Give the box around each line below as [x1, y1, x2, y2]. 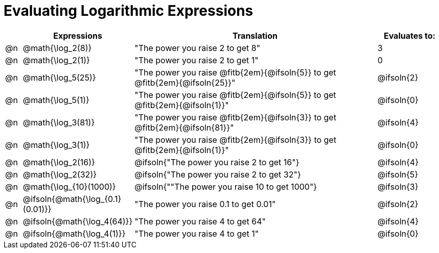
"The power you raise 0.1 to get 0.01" [134, 198, 276, 209]
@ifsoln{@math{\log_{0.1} [22, 193, 122, 204]
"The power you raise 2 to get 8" [134, 42, 261, 53]
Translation [233, 30, 278, 41]
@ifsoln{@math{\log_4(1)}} [22, 228, 126, 239]
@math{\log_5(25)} [22, 72, 96, 83]
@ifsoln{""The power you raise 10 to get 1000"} [134, 181, 317, 192]
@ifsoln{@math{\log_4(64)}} [22, 216, 133, 226]
